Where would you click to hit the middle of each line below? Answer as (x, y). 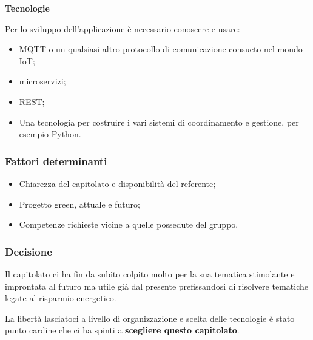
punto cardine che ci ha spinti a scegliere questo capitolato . (122, 330)
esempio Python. (50, 134)
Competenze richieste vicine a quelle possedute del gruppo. (129, 224)
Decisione (29, 251)
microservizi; (42, 81)
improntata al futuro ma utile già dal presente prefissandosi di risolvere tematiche (156, 286)
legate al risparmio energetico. (61, 298)
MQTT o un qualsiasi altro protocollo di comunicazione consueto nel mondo (161, 49)
